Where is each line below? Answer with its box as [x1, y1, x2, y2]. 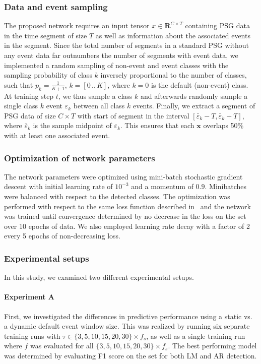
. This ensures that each [120, 120, 194, 131]
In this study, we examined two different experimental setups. [4, 272, 194, 282]
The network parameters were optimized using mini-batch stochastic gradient [4, 171, 243, 181]
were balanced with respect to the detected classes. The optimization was [4, 191, 230, 201]
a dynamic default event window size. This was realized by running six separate [4, 321, 250, 331]
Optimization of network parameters [4, 151, 155, 164]
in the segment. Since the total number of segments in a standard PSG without [4, 40, 249, 50]
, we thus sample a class [58, 90, 133, 101]
